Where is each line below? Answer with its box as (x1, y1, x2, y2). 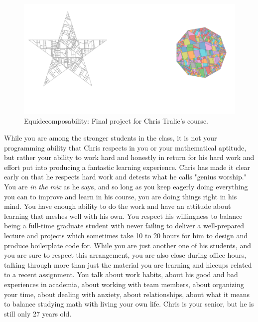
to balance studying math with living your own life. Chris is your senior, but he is (4, 299, 254, 309)
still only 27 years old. (4, 308, 72, 319)
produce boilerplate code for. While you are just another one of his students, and (4, 240, 251, 250)
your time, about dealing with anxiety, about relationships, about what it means (4, 289, 250, 299)
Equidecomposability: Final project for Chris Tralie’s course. (24, 116, 208, 126)
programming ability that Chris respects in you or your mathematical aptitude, (4, 142, 247, 153)
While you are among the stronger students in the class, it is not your (4, 133, 217, 143)
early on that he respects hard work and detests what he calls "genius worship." (4, 171, 247, 182)
